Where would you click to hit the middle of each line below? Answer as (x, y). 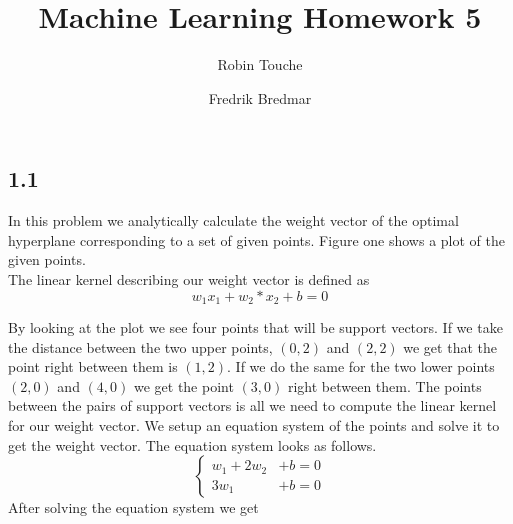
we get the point (183, 385)
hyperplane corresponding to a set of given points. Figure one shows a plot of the (256, 239)
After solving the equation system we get (133, 507)
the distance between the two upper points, (140, 346)
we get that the (450, 346)
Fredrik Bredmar (260, 97)
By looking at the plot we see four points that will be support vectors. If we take (255, 326)
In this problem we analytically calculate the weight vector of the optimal (233, 220)
